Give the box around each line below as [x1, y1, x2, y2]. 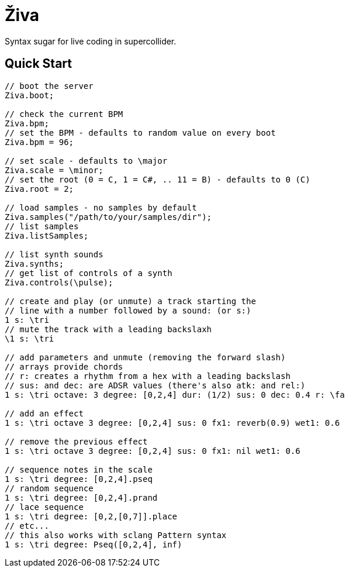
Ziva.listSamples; [5, 230, 89, 240]
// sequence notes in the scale [5, 464, 153, 474]
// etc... [5, 521, 49, 530]
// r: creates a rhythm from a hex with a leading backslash [5, 371, 291, 381]
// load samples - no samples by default [5, 202, 197, 212]
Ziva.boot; [5, 90, 54, 100]
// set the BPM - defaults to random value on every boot [5, 128, 276, 137]
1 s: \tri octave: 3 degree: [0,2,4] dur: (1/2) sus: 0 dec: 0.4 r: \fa [5, 390, 345, 399]
